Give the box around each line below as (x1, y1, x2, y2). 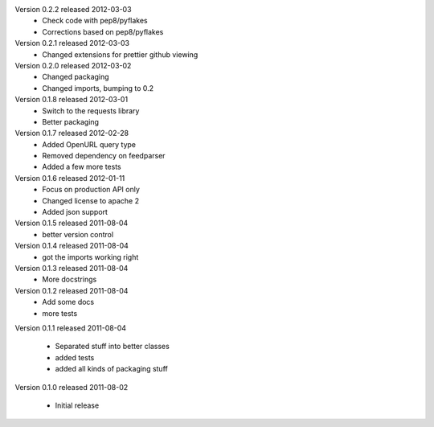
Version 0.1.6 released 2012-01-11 (14, 173, 125, 183)
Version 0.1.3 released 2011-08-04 (14, 263, 129, 273)
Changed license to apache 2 (42, 195, 140, 205)
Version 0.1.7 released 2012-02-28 (14, 129, 129, 138)
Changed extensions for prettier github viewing (42, 49, 199, 60)
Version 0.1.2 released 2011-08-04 (14, 285, 129, 295)
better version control (42, 229, 114, 239)
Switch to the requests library (42, 105, 140, 116)
